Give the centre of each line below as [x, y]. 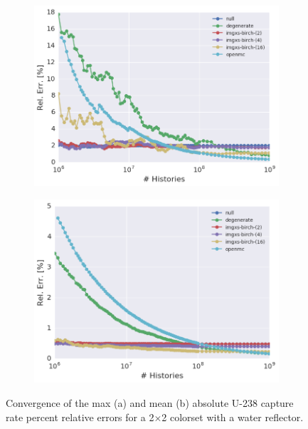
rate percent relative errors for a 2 [80, 417]
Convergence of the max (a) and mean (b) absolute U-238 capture [150, 403]
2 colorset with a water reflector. [233, 417]
